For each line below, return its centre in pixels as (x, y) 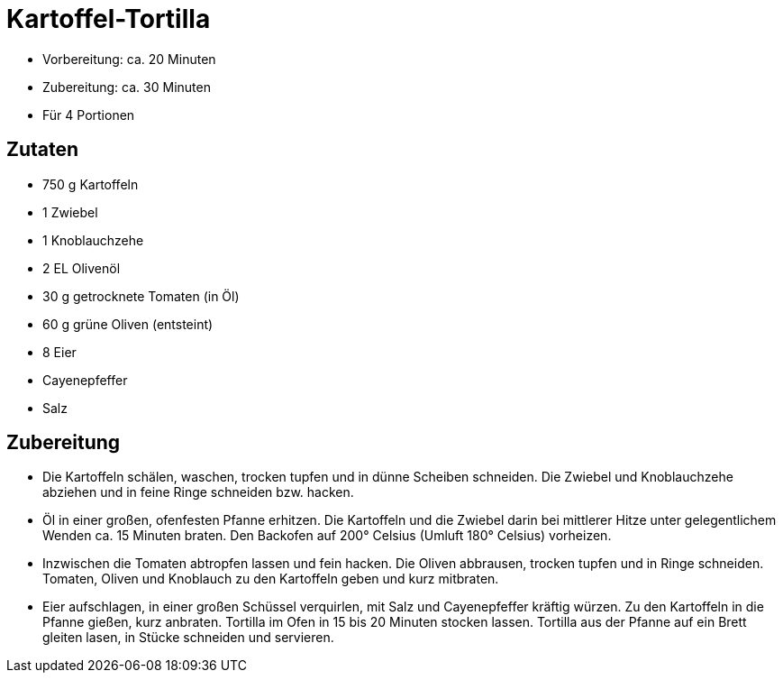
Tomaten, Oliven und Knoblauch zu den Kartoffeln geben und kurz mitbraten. (271, 579)
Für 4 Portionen (89, 115)
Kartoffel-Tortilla (109, 19)
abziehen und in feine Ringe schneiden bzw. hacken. (198, 492)
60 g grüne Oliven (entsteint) (128, 324)
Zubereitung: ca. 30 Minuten (127, 87)
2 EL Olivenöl (82, 268)
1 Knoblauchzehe (93, 240)
